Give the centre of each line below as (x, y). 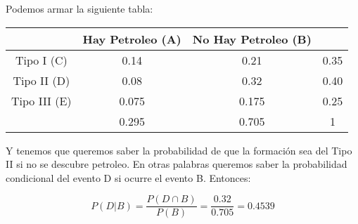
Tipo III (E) (41, 100)
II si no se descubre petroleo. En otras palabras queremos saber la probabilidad (177, 164)
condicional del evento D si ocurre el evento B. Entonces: (128, 177)
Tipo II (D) (41, 80)
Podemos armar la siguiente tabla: (79, 8)
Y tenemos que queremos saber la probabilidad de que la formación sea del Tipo (179, 150)
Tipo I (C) (41, 60)
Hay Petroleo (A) (132, 39)
